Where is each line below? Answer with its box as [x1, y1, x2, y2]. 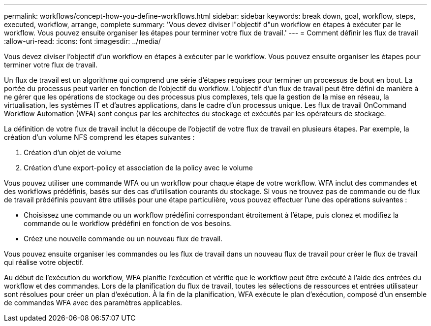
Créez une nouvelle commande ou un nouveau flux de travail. [24, 234, 223, 243]
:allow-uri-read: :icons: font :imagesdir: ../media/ [4, 37, 161, 45]
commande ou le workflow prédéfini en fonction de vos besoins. [24, 219, 232, 228]
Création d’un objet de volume [24, 148, 121, 157]
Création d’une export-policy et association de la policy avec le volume [24, 163, 253, 172]
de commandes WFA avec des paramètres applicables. [4, 298, 183, 307]
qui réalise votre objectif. [4, 258, 84, 266]
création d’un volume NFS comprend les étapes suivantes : [4, 133, 195, 141]
